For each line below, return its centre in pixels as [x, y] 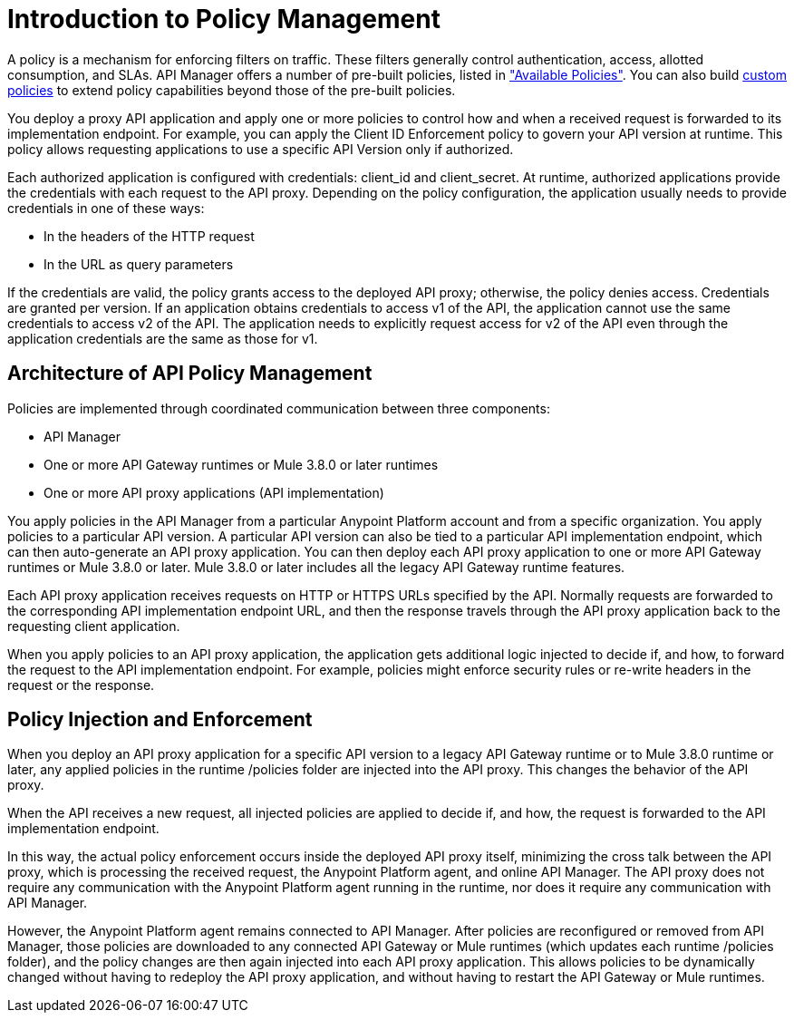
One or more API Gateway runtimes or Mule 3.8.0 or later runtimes [241, 464]
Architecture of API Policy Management [190, 374]
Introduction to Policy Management [224, 19]
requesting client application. [94, 626]
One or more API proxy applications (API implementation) [214, 492]
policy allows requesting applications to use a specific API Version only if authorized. [261, 149]
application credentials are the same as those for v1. [163, 338]
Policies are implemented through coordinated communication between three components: [279, 408]
